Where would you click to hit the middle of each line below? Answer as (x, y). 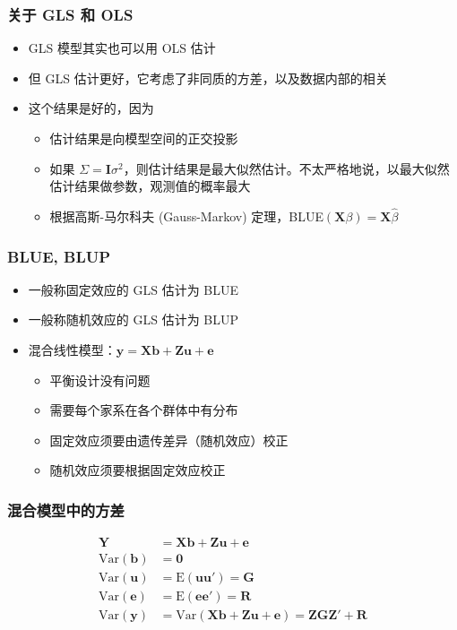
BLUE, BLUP (59, 256)
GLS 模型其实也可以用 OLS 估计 (122, 48)
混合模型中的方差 (66, 509)
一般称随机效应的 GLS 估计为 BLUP (134, 319)
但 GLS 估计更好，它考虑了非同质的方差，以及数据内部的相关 (208, 78)
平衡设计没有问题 (100, 380)
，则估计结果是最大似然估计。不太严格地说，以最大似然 (286, 168)
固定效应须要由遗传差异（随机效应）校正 (169, 440)
